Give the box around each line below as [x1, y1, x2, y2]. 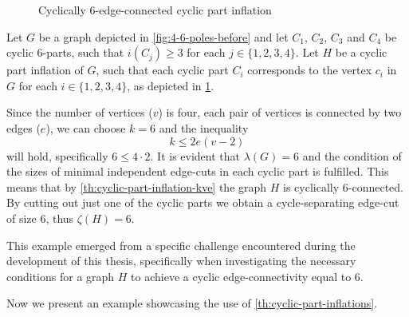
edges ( [6, 119, 41, 136]
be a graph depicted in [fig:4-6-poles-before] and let [38, 28, 289, 45]
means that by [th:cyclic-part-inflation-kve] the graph [6, 178, 267, 195]
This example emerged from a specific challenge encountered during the [6, 236, 356, 253]
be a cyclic [335, 44, 387, 61]
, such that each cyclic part [96, 61, 229, 78]
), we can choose [45, 119, 126, 136]
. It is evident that [150, 147, 241, 164]
